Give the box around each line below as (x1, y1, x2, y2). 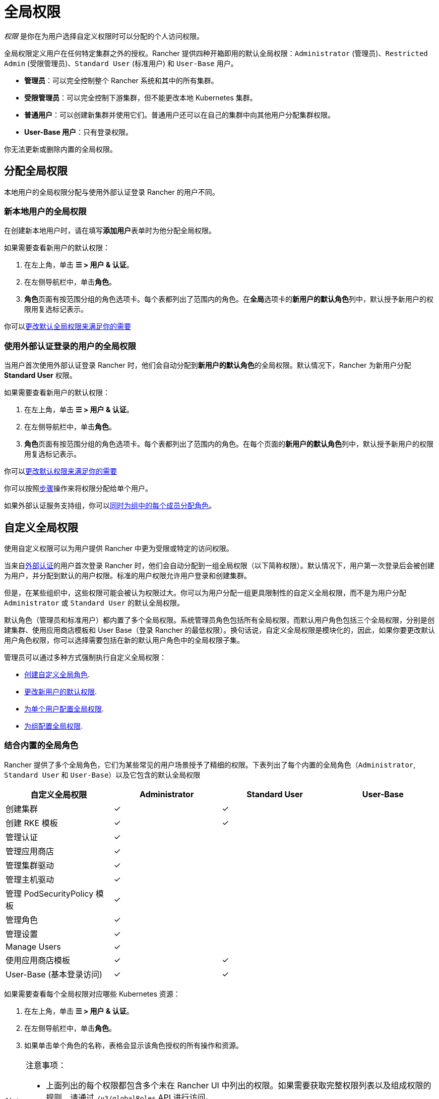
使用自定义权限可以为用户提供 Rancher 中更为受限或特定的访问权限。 (4, 543, 233, 553)
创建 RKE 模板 (6, 817, 58, 828)
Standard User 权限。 (4, 371, 77, 380)
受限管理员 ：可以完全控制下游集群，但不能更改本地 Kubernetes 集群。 (24, 93, 257, 102)
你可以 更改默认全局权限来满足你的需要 (4, 322, 131, 331)
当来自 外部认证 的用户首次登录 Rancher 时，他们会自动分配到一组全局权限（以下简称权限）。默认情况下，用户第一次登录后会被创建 (4, 561, 434, 570)
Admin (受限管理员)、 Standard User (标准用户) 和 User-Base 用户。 (4, 59, 238, 68)
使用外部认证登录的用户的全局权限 (4, 341, 136, 351)
